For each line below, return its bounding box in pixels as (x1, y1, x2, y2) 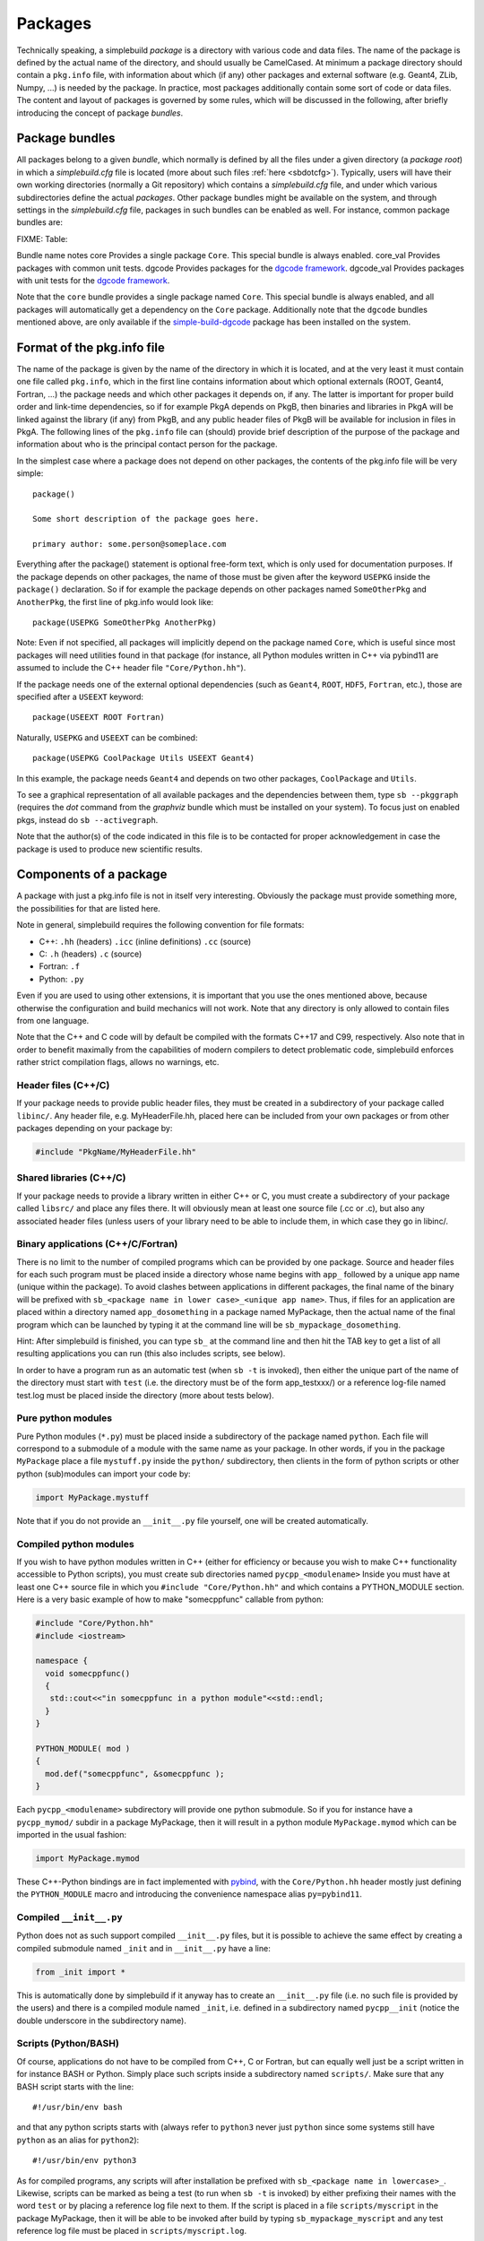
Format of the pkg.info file (16, 340, 166, 355)
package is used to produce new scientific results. (16, 844, 203, 854)
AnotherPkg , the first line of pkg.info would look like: (16, 596, 214, 607)
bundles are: (16, 217, 63, 228)
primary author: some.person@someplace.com (32, 539, 227, 549)
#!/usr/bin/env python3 (32, 2156, 137, 2166)
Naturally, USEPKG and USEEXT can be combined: (16, 731, 198, 743)
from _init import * (35, 1967, 125, 1977)
